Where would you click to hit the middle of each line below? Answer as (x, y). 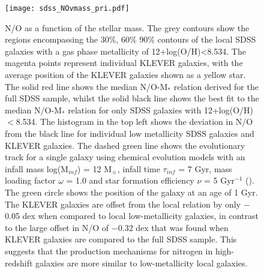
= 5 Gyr (220, 180)
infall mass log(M (37, 168)
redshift (19, 262)
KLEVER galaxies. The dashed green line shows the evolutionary (125, 145)
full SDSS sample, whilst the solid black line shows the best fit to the (132, 98)
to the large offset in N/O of (57, 227)
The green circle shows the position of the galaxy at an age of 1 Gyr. (131, 192)
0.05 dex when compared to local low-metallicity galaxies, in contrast (132, 216)
